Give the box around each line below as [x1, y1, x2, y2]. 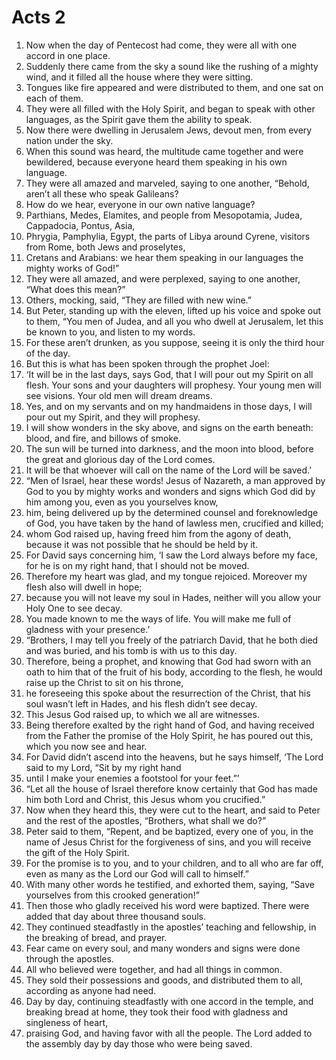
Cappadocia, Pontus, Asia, [25, 219, 136, 231]
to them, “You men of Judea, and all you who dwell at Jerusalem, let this [25, 315, 324, 327]
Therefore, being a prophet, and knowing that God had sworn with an [25, 655, 312, 667]
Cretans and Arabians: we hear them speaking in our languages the [25, 251, 304, 263]
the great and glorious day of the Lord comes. [25, 453, 216, 465]
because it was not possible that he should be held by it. [25, 538, 259, 550]
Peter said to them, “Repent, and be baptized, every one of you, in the [25, 825, 314, 837]
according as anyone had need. [25, 984, 157, 996]
